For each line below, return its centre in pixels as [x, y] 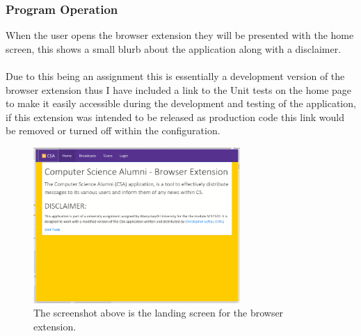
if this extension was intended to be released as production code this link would [175, 117]
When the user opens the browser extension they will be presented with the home [180, 35]
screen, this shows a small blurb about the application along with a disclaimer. [174, 48]
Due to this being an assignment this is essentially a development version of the [175, 76]
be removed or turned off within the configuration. [113, 130]
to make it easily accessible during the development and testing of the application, [181, 103]
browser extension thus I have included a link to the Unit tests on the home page [179, 89]
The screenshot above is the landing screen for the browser [159, 313]
